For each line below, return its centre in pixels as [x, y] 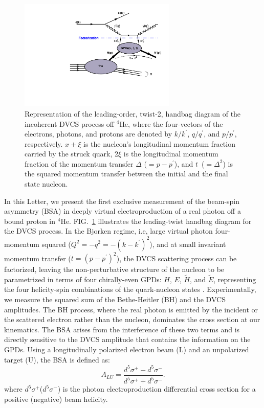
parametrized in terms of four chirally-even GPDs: [83, 279]
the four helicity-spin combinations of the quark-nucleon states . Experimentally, [130, 289]
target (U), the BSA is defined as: [57, 359]
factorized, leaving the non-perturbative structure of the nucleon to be [114, 269]
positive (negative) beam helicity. [56, 399]
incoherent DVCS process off [70, 123]
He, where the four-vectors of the [171, 123]
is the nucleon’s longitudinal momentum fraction [159, 143]
